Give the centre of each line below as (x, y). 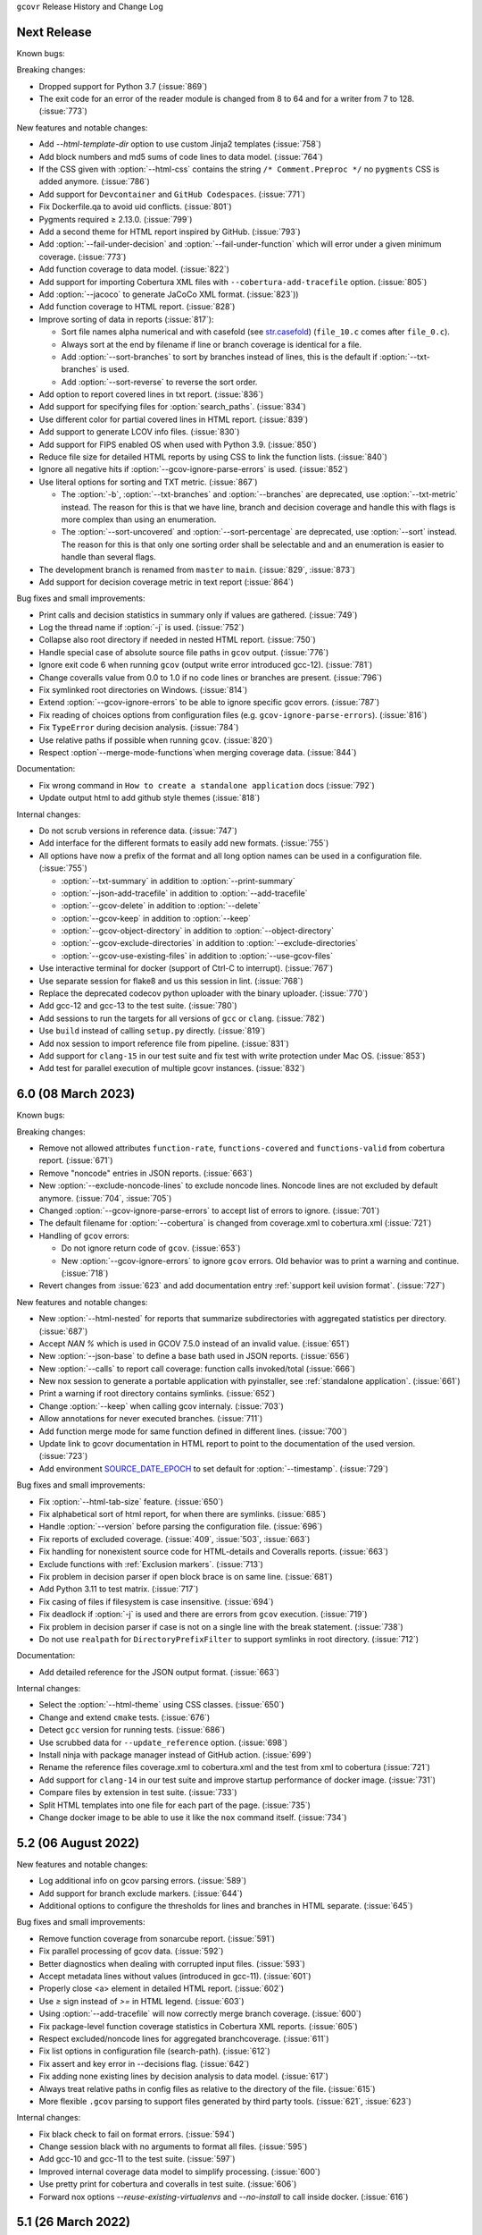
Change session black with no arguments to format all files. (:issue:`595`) (173, 2146)
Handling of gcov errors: (84, 1236)
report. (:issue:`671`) (76, 1160)
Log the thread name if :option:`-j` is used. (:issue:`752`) (141, 628)
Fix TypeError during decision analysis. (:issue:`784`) (139, 728)
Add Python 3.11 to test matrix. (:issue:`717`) (119, 1589)
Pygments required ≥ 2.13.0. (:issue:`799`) (116, 219)
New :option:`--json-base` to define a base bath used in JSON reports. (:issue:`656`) (194, 1356)
